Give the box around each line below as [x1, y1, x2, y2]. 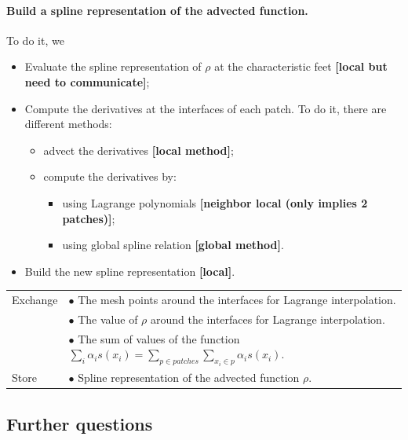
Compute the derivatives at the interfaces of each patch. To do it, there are [24, 100, 387, 116]
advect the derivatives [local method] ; [43, 141, 234, 158]
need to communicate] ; [24, 73, 150, 90]
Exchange [12, 291, 58, 308]
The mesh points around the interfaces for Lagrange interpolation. [78, 291, 396, 308]
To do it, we [6, 31, 64, 48]
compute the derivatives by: [43, 168, 177, 185]
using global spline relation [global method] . [62, 236, 284, 253]
